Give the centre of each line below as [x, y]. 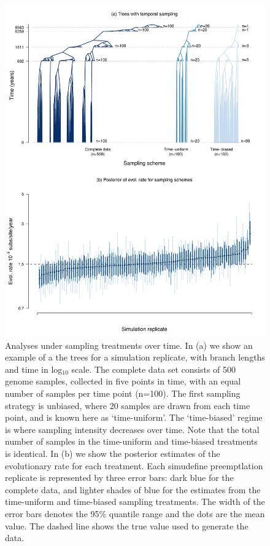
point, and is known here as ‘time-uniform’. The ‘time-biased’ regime [134, 417]
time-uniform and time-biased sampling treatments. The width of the [135, 501]
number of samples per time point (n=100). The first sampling [123, 393]
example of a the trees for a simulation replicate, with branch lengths [135, 357]
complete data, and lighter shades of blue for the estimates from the [133, 489]
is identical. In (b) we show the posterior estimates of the [113, 453]
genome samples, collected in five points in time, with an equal [123, 381]
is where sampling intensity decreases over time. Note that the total [132, 429]
